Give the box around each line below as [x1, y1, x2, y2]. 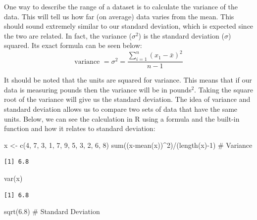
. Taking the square [194, 84, 253, 94]
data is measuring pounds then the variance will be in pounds [4, 84, 192, 94]
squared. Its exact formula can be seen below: [4, 40, 142, 50]
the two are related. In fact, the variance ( [4, 30, 132, 41]
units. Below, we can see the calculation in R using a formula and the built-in [4, 113, 240, 124]
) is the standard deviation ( [138, 30, 224, 41]
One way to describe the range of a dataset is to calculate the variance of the [4, 1, 238, 11]
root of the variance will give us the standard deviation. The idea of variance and [4, 94, 251, 104]
